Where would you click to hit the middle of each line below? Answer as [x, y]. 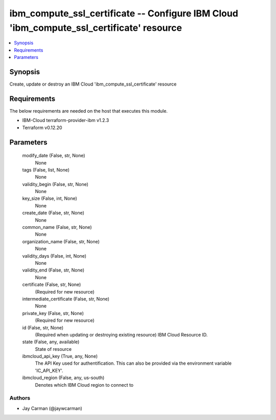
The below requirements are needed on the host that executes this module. [89, 111]
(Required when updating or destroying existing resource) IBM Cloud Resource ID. [121, 334]
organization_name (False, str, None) [61, 241]
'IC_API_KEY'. [49, 370]
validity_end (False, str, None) [53, 270]
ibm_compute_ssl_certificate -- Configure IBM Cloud [124, 13]
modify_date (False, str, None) [54, 156]
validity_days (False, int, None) [54, 256]
